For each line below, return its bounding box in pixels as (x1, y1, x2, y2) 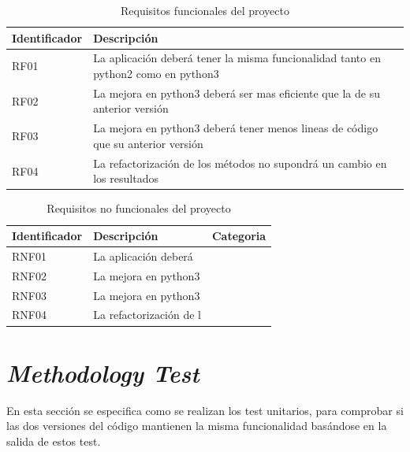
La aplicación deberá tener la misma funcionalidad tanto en (93, 50, 381, 66)
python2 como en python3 (93, 65, 219, 82)
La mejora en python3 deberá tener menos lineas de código (93, 120, 378, 136)
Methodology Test (6, 356, 199, 389)
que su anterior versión (93, 135, 203, 151)
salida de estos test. (6, 432, 101, 449)
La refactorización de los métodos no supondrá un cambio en (93, 154, 387, 171)
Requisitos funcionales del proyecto (121, 2, 289, 18)
